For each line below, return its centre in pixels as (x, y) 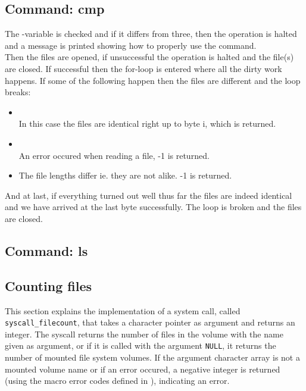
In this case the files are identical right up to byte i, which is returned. (147, 123)
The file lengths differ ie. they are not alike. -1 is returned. (125, 175)
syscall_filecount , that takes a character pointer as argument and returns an (150, 322)
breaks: (18, 92)
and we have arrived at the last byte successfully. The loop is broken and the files (153, 207)
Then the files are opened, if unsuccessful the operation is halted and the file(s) (149, 57)
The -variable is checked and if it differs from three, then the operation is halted (151, 34)
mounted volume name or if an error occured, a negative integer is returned (143, 369)
